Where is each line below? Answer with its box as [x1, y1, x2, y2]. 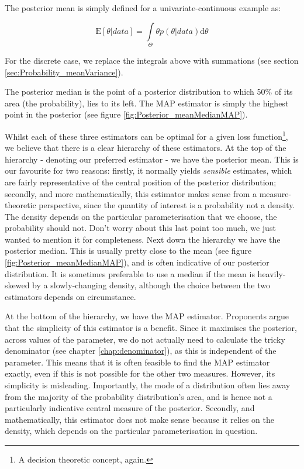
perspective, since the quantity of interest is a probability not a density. [39, 199, 295, 211]
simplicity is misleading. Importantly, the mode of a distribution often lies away [5, 379, 291, 391]
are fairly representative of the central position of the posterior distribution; [5, 175, 277, 188]
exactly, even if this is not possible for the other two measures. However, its [5, 367, 275, 380]
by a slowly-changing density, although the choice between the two [32, 279, 271, 291]
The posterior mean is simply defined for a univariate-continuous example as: [5, 2, 281, 13]
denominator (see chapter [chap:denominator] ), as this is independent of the [5, 344, 277, 357]
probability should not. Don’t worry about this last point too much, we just [5, 222, 276, 234]
